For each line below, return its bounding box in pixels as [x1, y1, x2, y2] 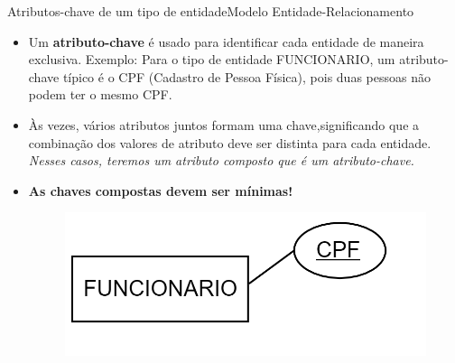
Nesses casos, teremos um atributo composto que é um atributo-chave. [28, 151, 414, 170]
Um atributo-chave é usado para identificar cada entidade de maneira [28, 32, 424, 51]
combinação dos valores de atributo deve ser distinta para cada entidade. [28, 133, 432, 152]
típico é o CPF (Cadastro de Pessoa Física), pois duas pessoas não [62, 67, 431, 86]
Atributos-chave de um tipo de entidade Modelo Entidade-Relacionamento [7, 2, 414, 20]
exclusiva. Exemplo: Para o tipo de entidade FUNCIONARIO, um [28, 50, 395, 69]
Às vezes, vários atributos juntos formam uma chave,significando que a [28, 115, 420, 134]
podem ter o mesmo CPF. [28, 85, 172, 104]
